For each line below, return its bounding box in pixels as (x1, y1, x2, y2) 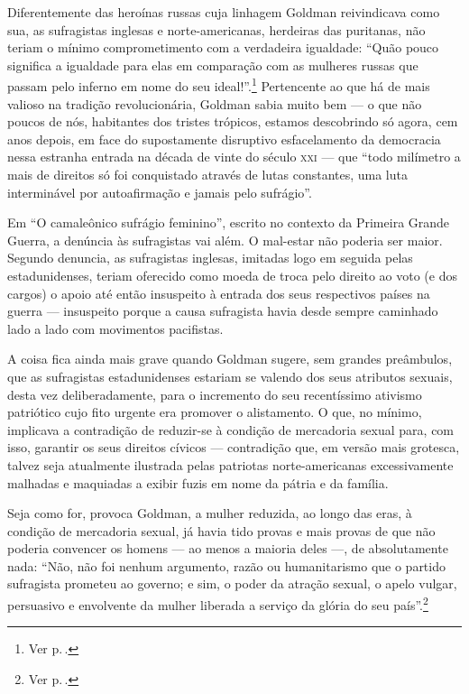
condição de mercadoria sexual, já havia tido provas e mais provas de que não (7, 521, 436, 540)
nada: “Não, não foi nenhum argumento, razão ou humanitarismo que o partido (7, 556, 446, 575)
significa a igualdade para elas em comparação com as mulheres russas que (7, 55, 418, 74)
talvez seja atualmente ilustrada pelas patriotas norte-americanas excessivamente (7, 455, 454, 474)
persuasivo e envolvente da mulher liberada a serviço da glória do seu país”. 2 (7, 593, 428, 614)
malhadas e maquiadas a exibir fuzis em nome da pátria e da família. (7, 473, 389, 492)
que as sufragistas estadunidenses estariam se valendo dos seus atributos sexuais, (7, 366, 453, 385)
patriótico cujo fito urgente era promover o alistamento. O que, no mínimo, (7, 403, 422, 421)
